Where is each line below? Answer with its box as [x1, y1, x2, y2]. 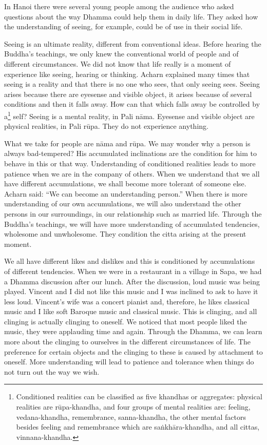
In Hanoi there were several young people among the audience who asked [4, 1, 234, 11]
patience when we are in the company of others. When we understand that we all [4, 168, 260, 179]
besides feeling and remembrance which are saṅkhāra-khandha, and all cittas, [16, 421, 260, 432]
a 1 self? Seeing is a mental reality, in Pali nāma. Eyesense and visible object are [4, 109, 255, 121]
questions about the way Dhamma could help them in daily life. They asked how [4, 11, 258, 22]
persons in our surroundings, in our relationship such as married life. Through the [4, 208, 262, 219]
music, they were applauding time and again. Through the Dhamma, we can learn [4, 326, 262, 337]
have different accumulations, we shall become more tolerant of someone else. [4, 178, 246, 189]
